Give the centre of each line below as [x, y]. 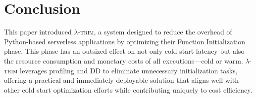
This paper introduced [38, 32]
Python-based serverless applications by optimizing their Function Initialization [125, 41]
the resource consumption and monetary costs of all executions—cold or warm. [124, 60]
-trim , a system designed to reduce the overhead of [155, 32]
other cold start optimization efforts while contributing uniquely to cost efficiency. [128, 89]
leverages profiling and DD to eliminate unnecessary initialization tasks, [129, 70]
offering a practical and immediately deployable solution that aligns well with [121, 80]
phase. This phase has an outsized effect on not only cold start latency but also [124, 51]
